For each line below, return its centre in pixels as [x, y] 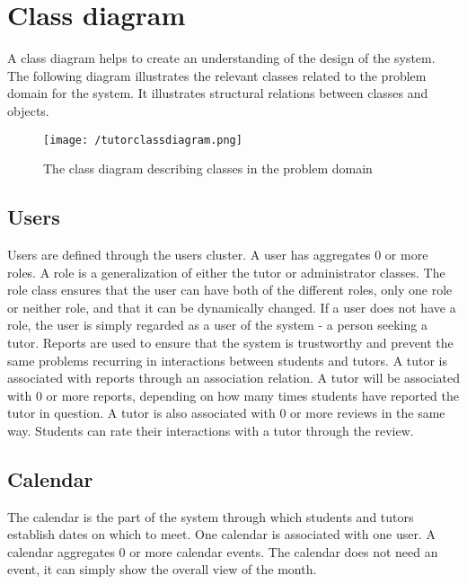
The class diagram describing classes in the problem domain [208, 168]
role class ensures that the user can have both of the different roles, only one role [230, 290]
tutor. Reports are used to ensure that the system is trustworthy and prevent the [230, 342]
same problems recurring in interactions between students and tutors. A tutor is [228, 360]
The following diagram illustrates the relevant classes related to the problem [217, 75]
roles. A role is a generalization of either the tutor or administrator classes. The [226, 272]
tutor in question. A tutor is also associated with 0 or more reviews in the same [226, 413]
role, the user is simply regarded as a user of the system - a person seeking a [217, 325]
